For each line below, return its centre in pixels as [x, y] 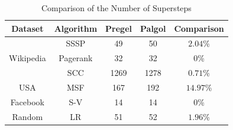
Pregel [119, 28]
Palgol [153, 28]
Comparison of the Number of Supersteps [116, 8]
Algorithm [76, 28]
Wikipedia [27, 58]
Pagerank [76, 58]
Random [27, 116]
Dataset [27, 28]
